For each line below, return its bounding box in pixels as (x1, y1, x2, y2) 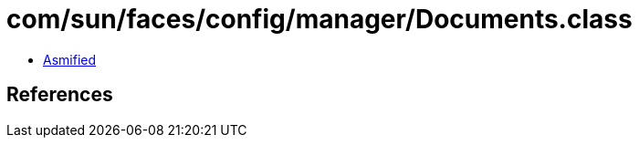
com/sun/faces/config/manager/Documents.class (6, 4, 633, 35)
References (6, 83, 113, 107)
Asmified (43, 51, 97, 67)
